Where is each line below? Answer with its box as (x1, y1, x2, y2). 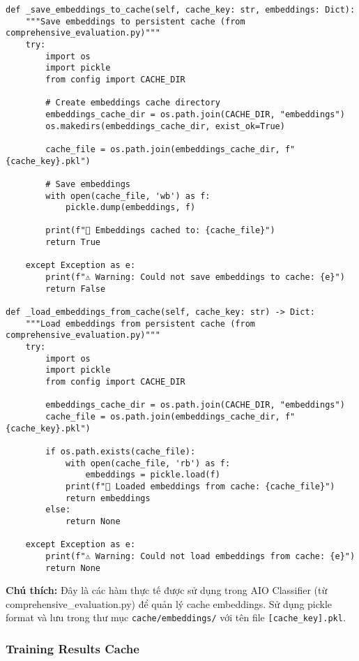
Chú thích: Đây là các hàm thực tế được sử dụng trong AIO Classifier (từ (6, 583, 328, 597)
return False (45, 283, 106, 294)
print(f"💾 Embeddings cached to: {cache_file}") (45, 225, 275, 236)
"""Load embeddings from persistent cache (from (25, 318, 255, 329)
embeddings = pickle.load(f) (85, 470, 220, 480)
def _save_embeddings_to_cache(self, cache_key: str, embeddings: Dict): (6, 5, 356, 15)
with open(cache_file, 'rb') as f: (65, 458, 231, 468)
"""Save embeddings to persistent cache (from (25, 16, 245, 27)
